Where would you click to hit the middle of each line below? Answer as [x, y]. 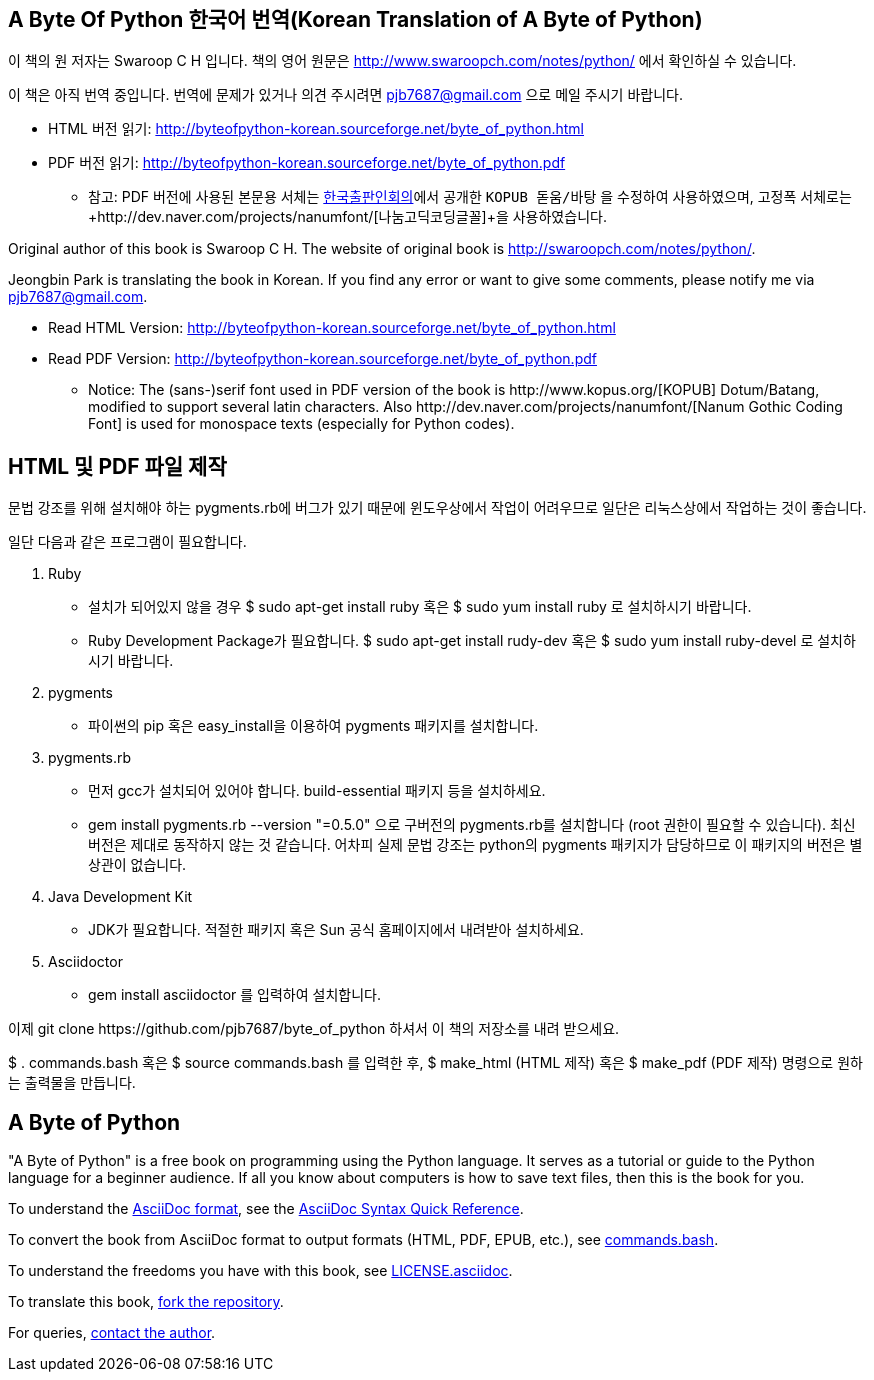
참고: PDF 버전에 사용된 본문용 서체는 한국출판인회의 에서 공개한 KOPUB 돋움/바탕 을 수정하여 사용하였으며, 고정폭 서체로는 [470, 197]
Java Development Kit [120, 897]
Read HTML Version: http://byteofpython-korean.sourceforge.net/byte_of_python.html [332, 328]
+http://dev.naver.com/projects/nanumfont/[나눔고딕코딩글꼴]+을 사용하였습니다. [347, 217]
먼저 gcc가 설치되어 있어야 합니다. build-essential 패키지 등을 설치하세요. [317, 791]
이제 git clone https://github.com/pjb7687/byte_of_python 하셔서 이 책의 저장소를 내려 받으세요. [314, 1029]
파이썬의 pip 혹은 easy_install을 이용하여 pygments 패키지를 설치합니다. [313, 726]
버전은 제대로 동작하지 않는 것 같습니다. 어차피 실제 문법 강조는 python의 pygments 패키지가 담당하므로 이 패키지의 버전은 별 [475, 845]
